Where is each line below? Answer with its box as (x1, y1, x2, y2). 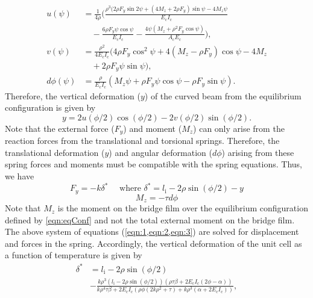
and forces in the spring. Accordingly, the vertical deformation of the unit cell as (5, 237, 302, 249)
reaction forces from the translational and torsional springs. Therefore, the (5, 134, 280, 147)
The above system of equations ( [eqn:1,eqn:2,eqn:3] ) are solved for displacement (5, 225, 299, 238)
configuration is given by (5, 101, 96, 114)
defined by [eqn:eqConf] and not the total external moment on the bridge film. (5, 213, 295, 226)
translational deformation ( (5, 146, 105, 158)
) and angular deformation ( (109, 146, 212, 158)
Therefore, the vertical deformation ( (5, 89, 141, 102)
